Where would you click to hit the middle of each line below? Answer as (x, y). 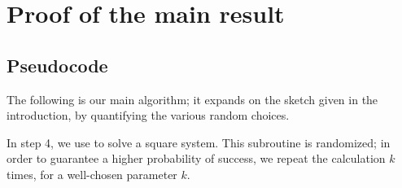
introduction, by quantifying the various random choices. (148, 115)
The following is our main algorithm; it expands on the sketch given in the (192, 99)
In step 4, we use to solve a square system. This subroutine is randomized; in (199, 142)
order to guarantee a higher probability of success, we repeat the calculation (196, 158)
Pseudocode (57, 65)
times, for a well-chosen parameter (92, 174)
